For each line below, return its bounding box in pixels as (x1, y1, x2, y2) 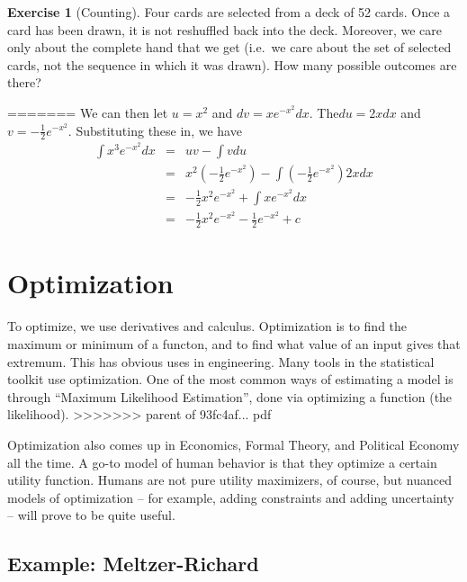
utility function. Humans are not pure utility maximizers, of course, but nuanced (7, 470, 452, 489)
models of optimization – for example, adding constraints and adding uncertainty (7, 488, 454, 506)
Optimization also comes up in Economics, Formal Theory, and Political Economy (7, 434, 460, 453)
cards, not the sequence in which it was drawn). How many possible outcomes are (7, 55, 457, 74)
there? (7, 73, 41, 92)
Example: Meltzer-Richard (7, 550, 259, 578)
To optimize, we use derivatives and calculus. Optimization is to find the (7, 317, 408, 336)
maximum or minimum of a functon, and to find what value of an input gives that (7, 334, 461, 353)
